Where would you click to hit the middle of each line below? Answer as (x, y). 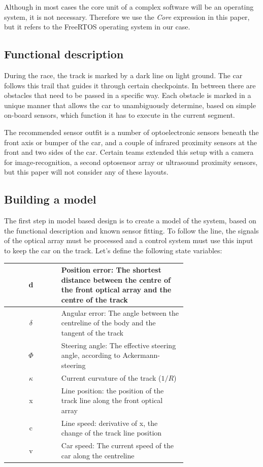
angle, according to (91, 355)
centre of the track (94, 299)
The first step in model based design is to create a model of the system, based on (130, 221)
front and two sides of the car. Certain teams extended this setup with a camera (129, 152)
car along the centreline (98, 455)
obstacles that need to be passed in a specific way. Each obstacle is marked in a (128, 95)
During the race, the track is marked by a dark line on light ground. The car (123, 75)
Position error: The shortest (111, 270)
